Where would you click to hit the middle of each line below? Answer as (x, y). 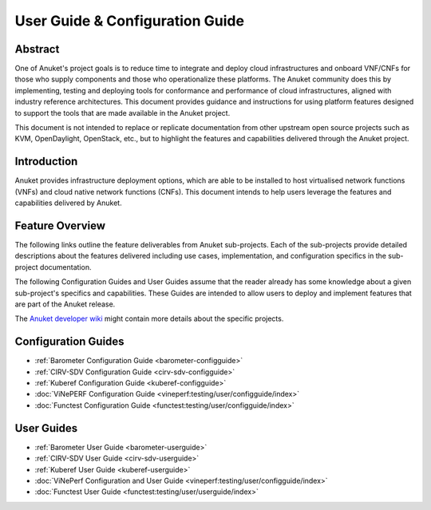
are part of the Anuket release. (65, 304)
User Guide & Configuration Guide (130, 21)
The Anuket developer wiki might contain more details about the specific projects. (149, 318)
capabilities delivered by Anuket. (69, 203)
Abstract (37, 49)
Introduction (46, 162)
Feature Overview (60, 225)
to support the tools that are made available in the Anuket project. (123, 113)
